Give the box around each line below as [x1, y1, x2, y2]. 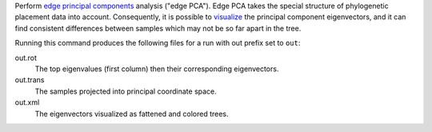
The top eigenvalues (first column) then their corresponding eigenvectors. [34, 64, 279, 74]
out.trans [14, 75, 45, 85]
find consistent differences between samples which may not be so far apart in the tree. [14, 23, 302, 33]
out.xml [14, 98, 40, 107]
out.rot [14, 53, 38, 62]
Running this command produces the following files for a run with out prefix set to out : [14, 38, 301, 48]
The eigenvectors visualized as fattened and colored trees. [34, 109, 229, 118]
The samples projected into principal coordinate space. [34, 86, 218, 96]
